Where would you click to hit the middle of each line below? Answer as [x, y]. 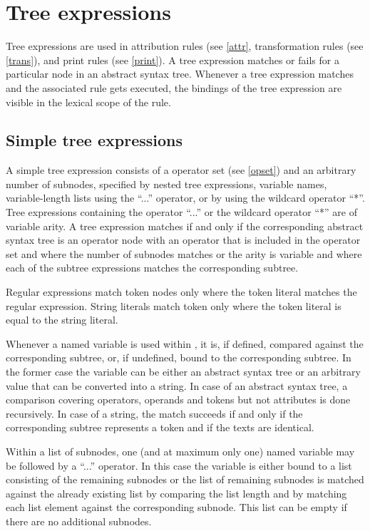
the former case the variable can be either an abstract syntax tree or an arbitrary [183, 372]
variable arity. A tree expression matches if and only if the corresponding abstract [185, 226]
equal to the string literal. [62, 320]
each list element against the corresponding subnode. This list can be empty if [176, 507]
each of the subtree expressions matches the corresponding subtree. [152, 268]
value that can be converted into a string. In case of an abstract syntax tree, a [177, 385]
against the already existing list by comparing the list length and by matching [176, 493]
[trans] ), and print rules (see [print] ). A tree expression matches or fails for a [173, 60]
